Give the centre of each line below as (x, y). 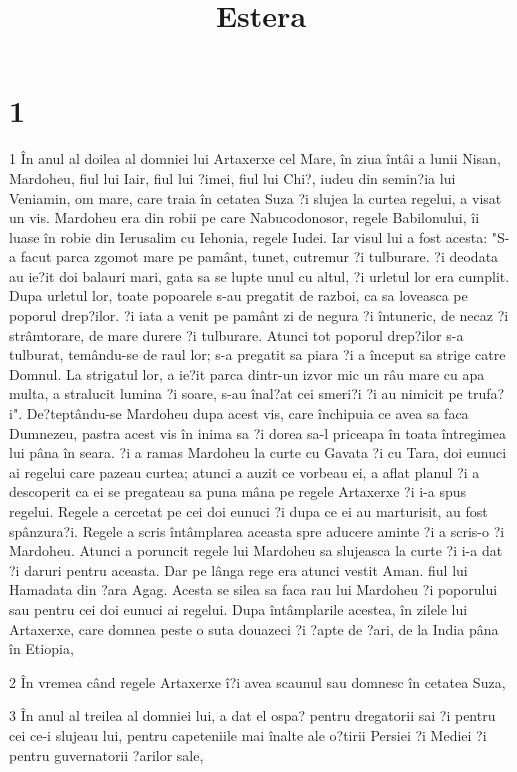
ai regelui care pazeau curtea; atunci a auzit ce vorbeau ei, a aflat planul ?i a (244, 471)
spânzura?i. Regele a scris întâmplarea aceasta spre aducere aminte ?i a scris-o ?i (257, 530)
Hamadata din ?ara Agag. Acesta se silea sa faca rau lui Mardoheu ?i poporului (253, 589)
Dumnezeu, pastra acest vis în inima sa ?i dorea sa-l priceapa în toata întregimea (257, 432)
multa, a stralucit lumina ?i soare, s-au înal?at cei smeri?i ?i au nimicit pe (236, 393)
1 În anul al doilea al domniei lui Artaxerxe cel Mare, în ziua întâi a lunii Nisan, (255, 158)
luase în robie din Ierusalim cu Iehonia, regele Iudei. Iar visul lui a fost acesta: (248, 236)
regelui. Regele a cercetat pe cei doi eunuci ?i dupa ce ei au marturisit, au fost (248, 511)
